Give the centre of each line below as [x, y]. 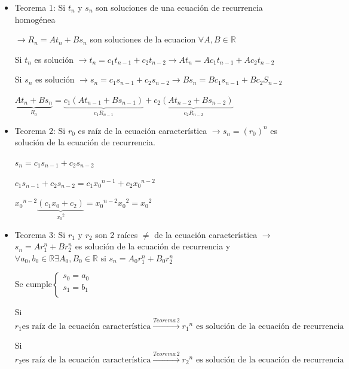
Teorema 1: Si [40, 7]
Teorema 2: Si [40, 130]
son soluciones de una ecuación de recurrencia [179, 7]
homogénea [35, 19]
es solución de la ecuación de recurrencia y [153, 246]
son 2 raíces [117, 234]
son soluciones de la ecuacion [143, 39]
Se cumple [33, 285]
